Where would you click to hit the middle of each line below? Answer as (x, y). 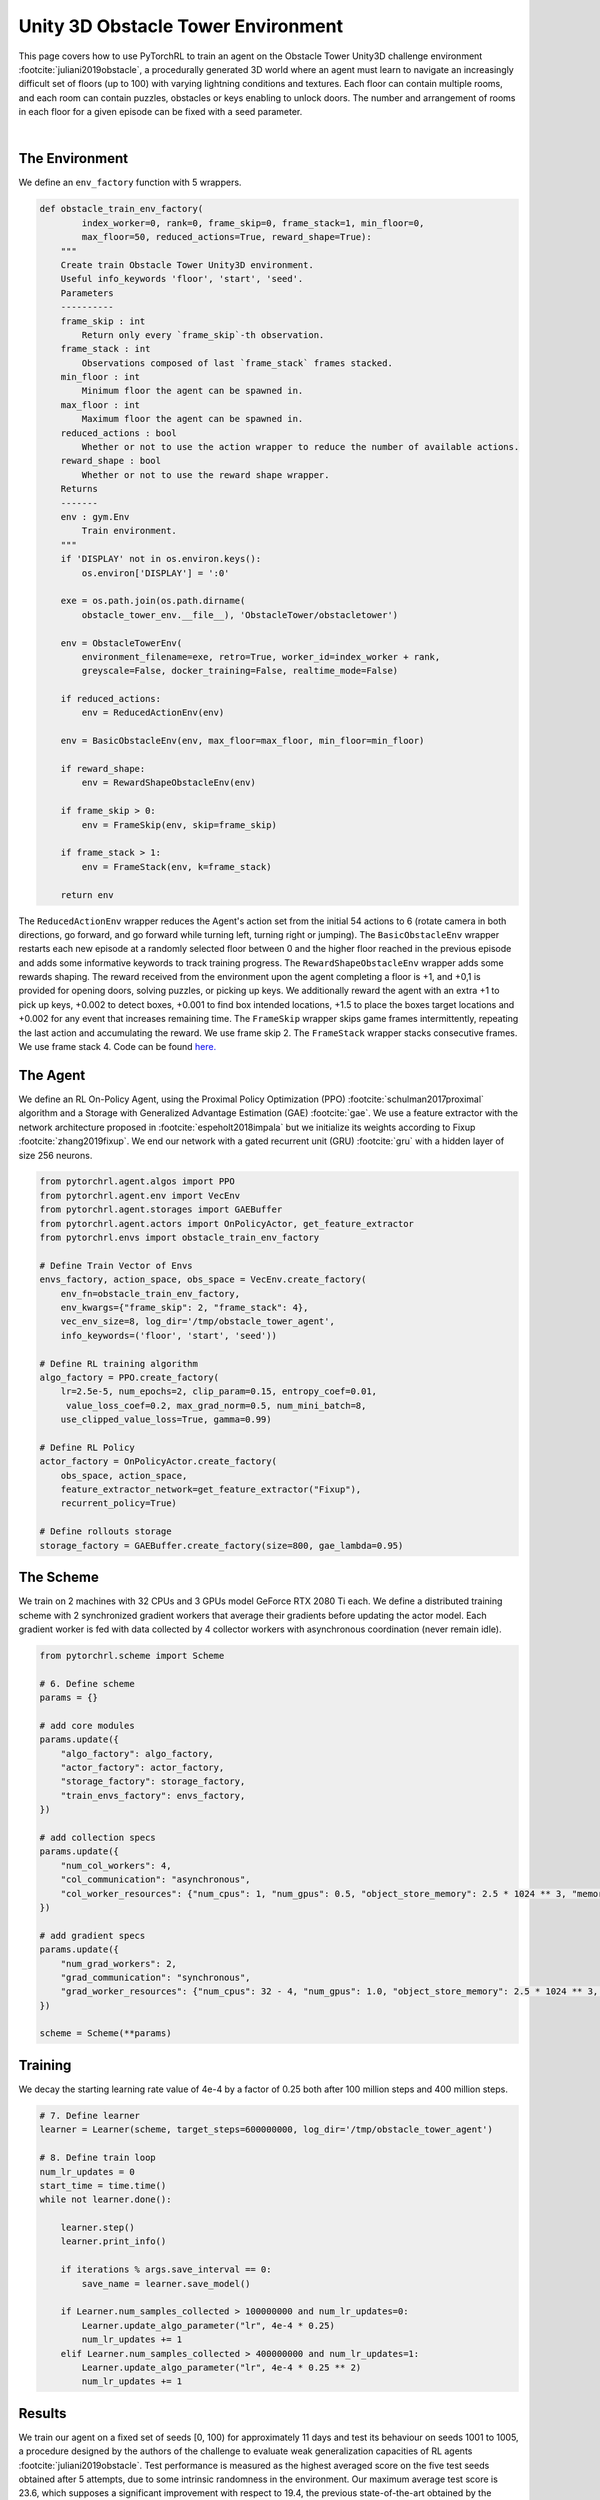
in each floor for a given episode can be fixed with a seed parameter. (160, 112)
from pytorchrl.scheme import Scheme (132, 1655)
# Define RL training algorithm (119, 1363)
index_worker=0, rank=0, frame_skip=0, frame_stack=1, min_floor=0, (253, 223)
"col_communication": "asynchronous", (155, 1879)
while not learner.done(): (105, 2199)
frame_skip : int (103, 321)
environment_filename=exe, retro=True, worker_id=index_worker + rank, (261, 656)
